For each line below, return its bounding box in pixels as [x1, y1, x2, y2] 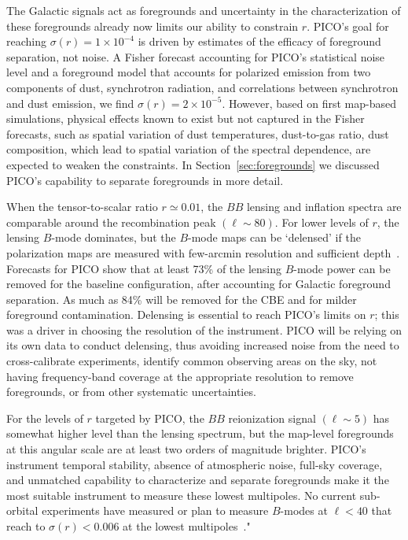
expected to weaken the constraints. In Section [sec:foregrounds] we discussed [6, 156, 380, 172]
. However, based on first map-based [222, 94, 396, 111]
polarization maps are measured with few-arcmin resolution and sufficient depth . [6, 244, 400, 261]
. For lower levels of [274, 213, 369, 230]
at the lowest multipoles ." [123, 518, 251, 534]
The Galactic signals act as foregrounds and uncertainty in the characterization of [6, 2, 401, 18]
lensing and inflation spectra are [246, 198, 402, 215]
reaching [6, 33, 46, 50]
